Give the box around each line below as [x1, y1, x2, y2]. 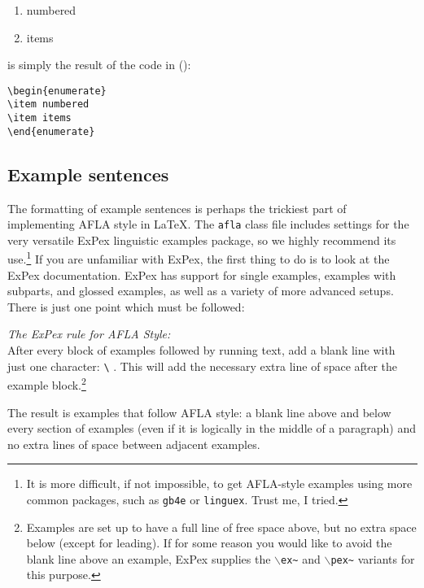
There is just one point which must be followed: [7, 298, 245, 315]
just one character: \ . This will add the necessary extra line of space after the [7, 357, 398, 374]
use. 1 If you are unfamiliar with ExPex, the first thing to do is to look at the [7, 248, 390, 268]
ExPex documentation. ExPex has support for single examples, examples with [7, 266, 396, 283]
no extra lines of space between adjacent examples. [7, 435, 260, 452]
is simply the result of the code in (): [7, 56, 191, 73]
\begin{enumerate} [7, 85, 107, 97]
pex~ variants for [330, 550, 415, 567]
